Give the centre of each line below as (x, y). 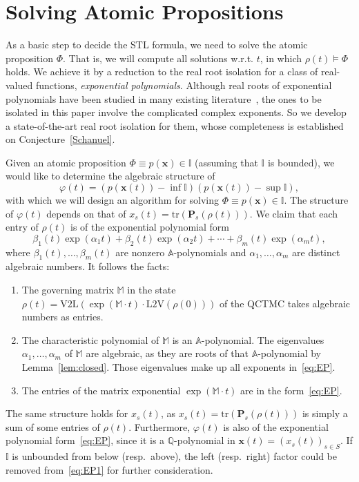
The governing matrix (68, 290)
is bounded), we (301, 162)
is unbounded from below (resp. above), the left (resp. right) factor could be (174, 456)
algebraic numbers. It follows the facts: (88, 266)
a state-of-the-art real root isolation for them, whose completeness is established (175, 125)
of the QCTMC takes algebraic (285, 303)
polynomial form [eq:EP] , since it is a (85, 440)
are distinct (316, 252)
